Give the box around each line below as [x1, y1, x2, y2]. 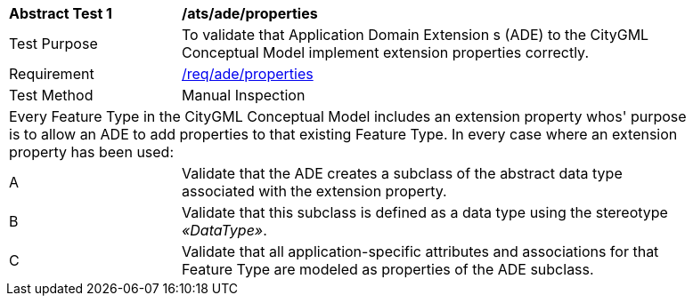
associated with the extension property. [182, 182, 447, 200]
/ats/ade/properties [182, 4, 318, 22]
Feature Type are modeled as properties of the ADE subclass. [182, 260, 594, 278]
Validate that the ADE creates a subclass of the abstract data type [182, 164, 623, 182]
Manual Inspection [182, 86, 306, 104]
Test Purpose [9, 35, 98, 52]
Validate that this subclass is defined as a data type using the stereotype [182, 203, 668, 221]
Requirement [9, 65, 94, 83]
